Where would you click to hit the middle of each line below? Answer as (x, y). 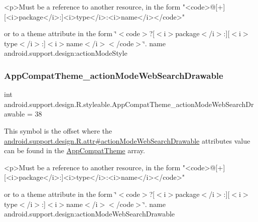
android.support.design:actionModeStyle (66, 53)
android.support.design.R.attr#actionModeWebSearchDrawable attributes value (127, 140)
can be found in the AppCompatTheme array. (75, 150)
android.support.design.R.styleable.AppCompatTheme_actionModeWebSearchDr (129, 104)
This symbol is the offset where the (58, 130)
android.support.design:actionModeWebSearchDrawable (90, 214)
